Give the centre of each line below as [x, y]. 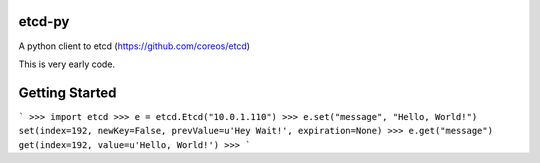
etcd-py [44, 21]
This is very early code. [66, 64]
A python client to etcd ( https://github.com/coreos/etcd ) [134, 46]
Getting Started [67, 92]
